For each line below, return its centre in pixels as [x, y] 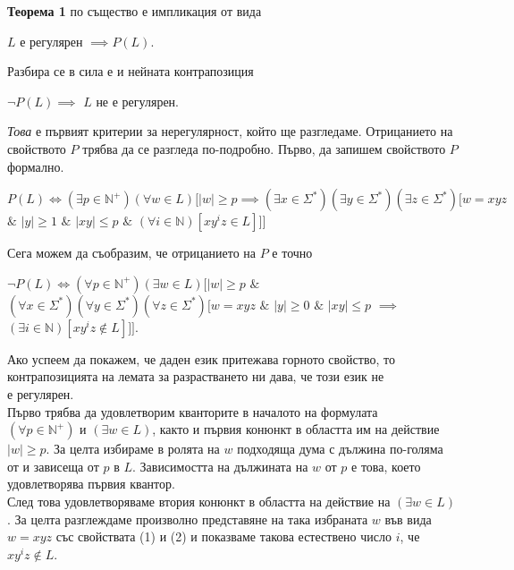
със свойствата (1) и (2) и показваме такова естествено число [224, 536]
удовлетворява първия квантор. [91, 484]
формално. [36, 166]
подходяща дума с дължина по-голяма [340, 449]
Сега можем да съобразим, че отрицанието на [132, 253]
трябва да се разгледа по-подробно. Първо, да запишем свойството [264, 148]
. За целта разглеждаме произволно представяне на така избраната [188, 519]
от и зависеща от [53, 466]
